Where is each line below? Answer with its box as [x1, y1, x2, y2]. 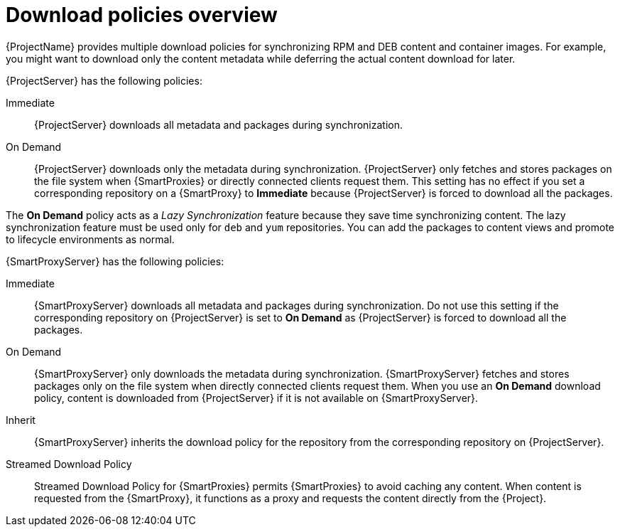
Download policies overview [6, 3, 278, 27]
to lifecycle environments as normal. [6, 233, 175, 245]
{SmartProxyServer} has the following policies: [6, 255, 224, 267]
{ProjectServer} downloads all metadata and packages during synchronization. [34, 118, 403, 131]
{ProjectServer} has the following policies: [6, 74, 202, 87]
